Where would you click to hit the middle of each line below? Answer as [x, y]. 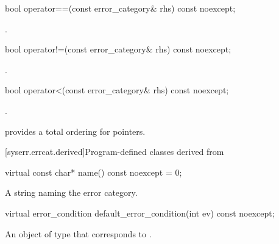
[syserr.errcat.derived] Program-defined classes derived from [115, 152]
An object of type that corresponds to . [78, 233]
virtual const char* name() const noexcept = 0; [94, 172]
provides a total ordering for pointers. [75, 131]
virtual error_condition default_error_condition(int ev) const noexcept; [140, 213]
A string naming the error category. [71, 192]
